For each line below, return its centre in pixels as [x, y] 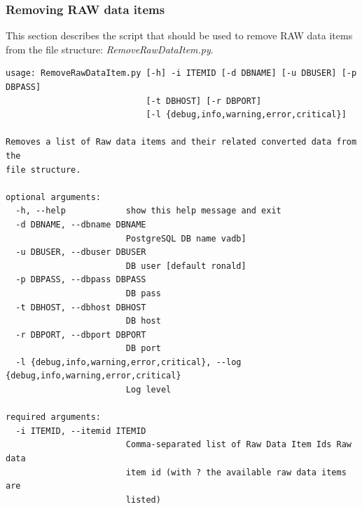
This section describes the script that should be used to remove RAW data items [179, 35]
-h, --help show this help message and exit [148, 211]
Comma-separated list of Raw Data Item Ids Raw [238, 445]
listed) [143, 500]
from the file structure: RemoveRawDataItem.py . [110, 49]
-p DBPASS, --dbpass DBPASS [81, 280]
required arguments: [54, 417]
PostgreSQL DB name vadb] [186, 238]
